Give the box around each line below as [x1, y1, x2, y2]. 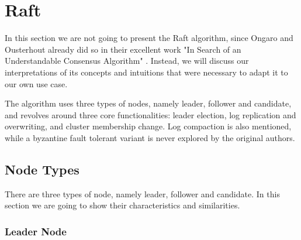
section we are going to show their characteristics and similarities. [5, 199, 240, 211]
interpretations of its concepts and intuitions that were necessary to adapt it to [5, 66, 288, 78]
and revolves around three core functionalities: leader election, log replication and [5, 108, 296, 121]
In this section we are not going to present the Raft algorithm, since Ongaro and [5, 32, 293, 44]
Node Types [5, 160, 79, 178]
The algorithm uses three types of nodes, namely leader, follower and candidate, [5, 97, 292, 109]
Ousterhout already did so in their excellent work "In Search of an [5, 43, 241, 55]
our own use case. [5, 77, 68, 90]
